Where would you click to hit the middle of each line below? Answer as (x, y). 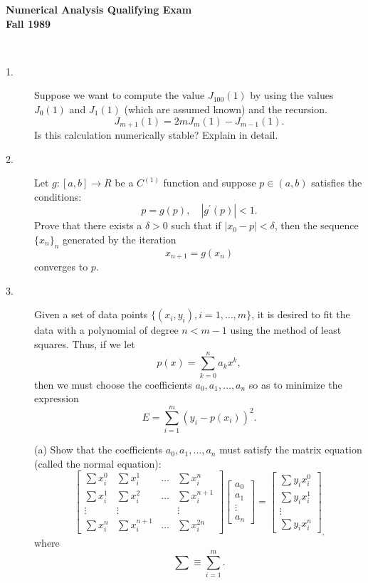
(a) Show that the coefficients (99, 450)
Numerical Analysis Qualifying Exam (99, 9)
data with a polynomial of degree (106, 330)
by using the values (292, 95)
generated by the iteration (120, 239)
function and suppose (210, 183)
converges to (61, 267)
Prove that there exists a (88, 225)
